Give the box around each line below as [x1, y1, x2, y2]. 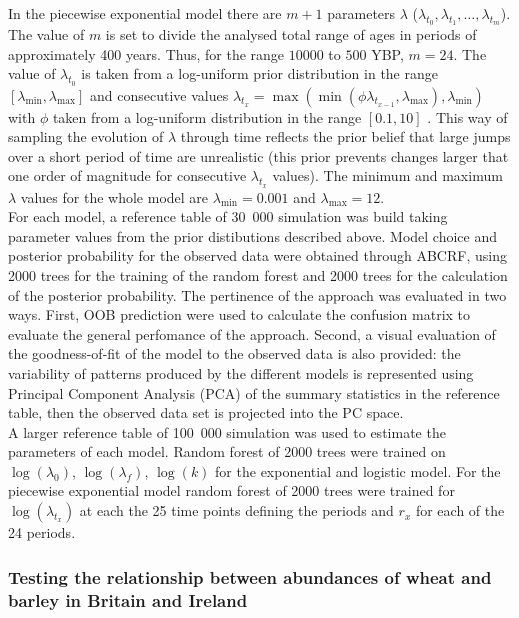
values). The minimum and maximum [272, 165, 503, 186]
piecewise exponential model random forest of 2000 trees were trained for [8, 480, 455, 501]
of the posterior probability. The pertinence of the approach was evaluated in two [8, 284, 507, 305]
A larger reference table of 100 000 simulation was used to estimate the [8, 421, 446, 442]
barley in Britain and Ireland [8, 587, 248, 612]
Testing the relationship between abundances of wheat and [8, 564, 492, 589]
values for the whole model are [20, 186, 209, 207]
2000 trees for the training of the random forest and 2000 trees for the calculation [8, 264, 508, 285]
